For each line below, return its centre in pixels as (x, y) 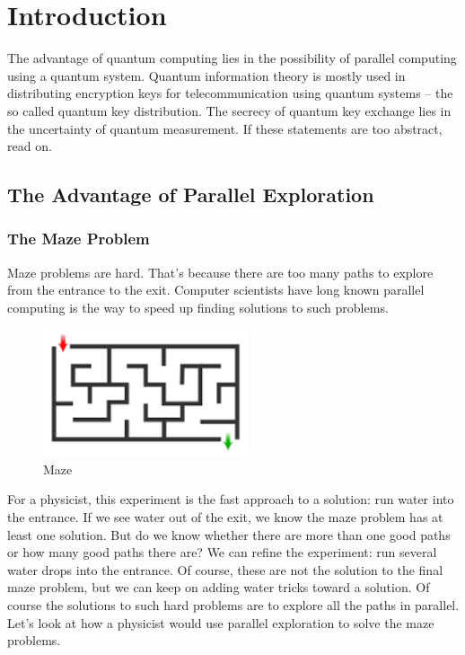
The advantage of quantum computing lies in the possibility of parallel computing (232, 58)
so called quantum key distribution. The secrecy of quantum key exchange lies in (229, 110)
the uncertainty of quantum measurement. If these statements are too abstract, (225, 128)
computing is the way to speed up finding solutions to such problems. (198, 307)
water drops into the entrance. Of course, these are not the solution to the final (225, 569)
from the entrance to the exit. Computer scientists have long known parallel (216, 290)
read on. (30, 146)
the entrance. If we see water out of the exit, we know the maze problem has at (225, 516)
